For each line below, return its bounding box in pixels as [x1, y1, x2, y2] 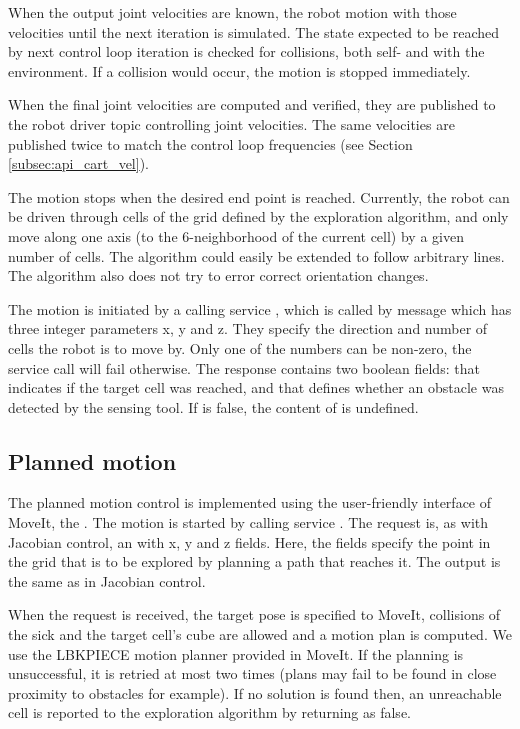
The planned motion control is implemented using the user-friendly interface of [8, 492, 492, 513]
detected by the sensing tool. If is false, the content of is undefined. [8, 396, 419, 417]
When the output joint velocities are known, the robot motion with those [8, 2, 457, 22]
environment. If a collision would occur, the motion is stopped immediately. [8, 60, 471, 81]
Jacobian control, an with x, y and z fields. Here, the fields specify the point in [8, 531, 491, 552]
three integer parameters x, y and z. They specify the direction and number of [8, 318, 488, 339]
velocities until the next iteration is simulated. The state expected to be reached [8, 21, 500, 42]
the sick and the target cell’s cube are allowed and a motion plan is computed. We [8, 624, 512, 645]
